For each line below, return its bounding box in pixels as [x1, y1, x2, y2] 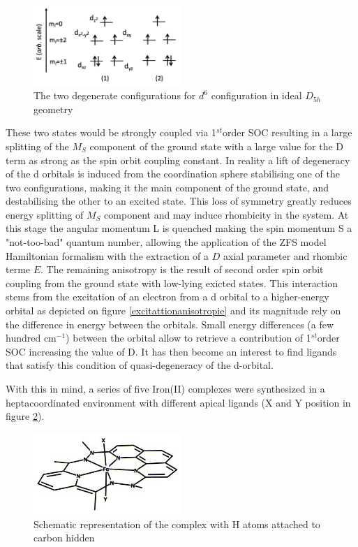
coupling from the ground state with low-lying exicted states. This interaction [6, 275, 338, 290]
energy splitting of [6, 207, 84, 221]
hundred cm [6, 330, 57, 345]
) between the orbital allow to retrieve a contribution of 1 [66, 330, 311, 345]
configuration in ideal [211, 88, 302, 103]
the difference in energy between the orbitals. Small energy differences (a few [6, 316, 334, 331]
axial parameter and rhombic [223, 248, 348, 263]
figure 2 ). [6, 409, 45, 423]
